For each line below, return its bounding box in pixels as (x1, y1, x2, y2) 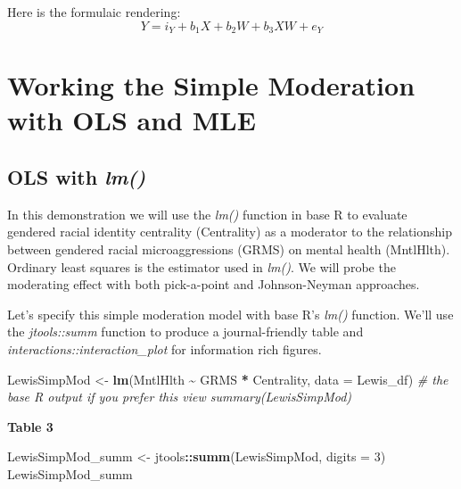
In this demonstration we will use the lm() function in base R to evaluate (7, 204, 407, 223)
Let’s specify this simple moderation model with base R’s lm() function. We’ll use (7, 304, 454, 323)
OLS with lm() (7, 163, 146, 190)
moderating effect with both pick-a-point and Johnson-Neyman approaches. (7, 275, 420, 294)
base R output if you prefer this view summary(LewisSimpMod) (7, 387, 352, 406)
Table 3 (7, 417, 54, 435)
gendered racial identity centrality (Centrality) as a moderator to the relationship (7, 222, 452, 241)
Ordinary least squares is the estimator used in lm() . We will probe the (7, 257, 396, 276)
